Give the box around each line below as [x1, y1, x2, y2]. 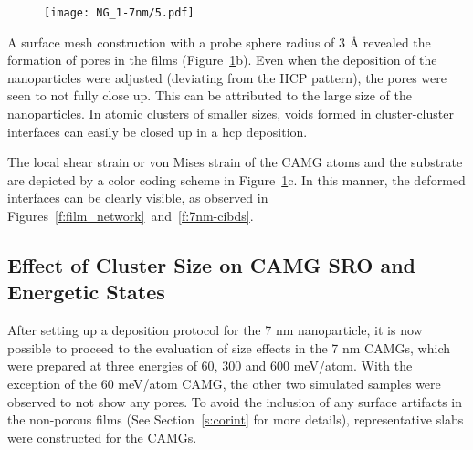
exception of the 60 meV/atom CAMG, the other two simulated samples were [7, 373, 441, 392]
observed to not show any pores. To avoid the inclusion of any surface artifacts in [7, 392, 463, 411]
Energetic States [7, 277, 165, 306]
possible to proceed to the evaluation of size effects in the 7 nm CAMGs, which [7, 338, 451, 357]
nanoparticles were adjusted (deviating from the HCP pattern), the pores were [7, 68, 447, 87]
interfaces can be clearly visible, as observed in [7, 188, 268, 207]
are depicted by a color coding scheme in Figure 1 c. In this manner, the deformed [7, 170, 466, 189]
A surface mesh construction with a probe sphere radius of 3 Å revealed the [7, 32, 431, 51]
